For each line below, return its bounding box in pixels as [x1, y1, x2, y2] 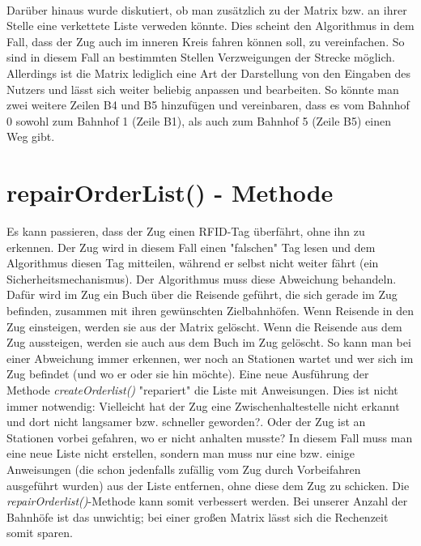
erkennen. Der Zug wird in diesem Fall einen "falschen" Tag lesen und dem [6, 238, 376, 255]
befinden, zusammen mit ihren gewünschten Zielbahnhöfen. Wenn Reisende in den [6, 302, 414, 319]
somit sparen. [6, 524, 73, 541]
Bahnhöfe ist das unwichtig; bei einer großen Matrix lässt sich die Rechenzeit [6, 508, 389, 525]
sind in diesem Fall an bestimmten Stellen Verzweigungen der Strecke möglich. [6, 49, 396, 66]
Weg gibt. [6, 128, 55, 145]
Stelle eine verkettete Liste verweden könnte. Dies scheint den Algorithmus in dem [6, 17, 415, 34]
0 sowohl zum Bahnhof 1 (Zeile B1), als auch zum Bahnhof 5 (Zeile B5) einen [6, 112, 391, 129]
